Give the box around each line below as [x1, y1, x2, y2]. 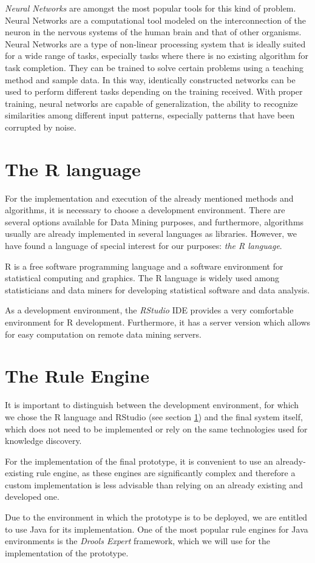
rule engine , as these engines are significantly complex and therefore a [36, 466, 296, 479]
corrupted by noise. [5, 120, 76, 133]
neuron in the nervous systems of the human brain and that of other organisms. [5, 26, 302, 38]
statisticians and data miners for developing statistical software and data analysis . [5, 283, 310, 296]
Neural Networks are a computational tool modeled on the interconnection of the [5, 13, 307, 26]
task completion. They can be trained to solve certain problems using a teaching [5, 61, 303, 73]
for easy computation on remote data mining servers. [5, 327, 202, 340]
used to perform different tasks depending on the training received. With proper [5, 85, 303, 98]
